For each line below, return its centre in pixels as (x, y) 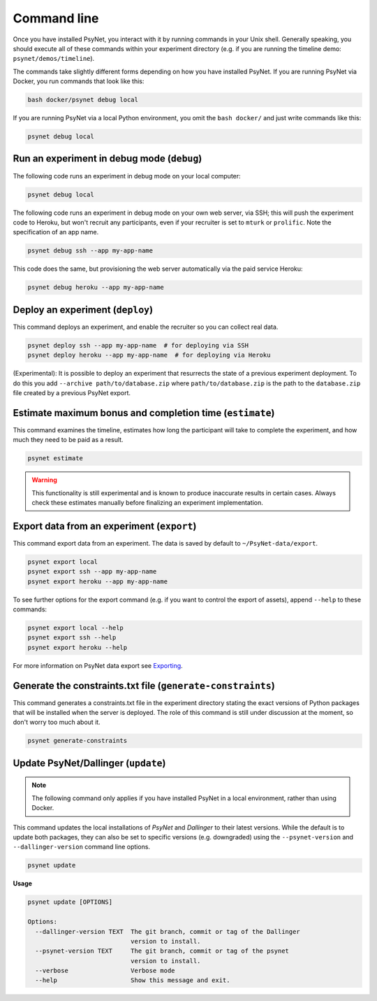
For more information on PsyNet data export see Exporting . (98, 665)
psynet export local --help (75, 627)
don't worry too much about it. (57, 722)
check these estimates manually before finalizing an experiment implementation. (147, 502)
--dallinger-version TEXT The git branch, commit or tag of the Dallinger (168, 931)
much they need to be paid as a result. (68, 440)
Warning (44, 480)
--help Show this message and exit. (133, 980)
